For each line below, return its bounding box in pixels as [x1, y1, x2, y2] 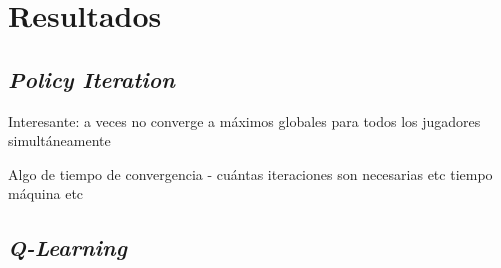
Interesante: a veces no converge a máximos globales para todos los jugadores [8, 110, 481, 131]
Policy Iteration [8, 63, 175, 94]
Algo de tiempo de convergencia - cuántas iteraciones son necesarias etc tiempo [8, 163, 493, 184]
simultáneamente [8, 130, 111, 151]
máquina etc [8, 183, 84, 204]
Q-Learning [8, 232, 127, 263]
